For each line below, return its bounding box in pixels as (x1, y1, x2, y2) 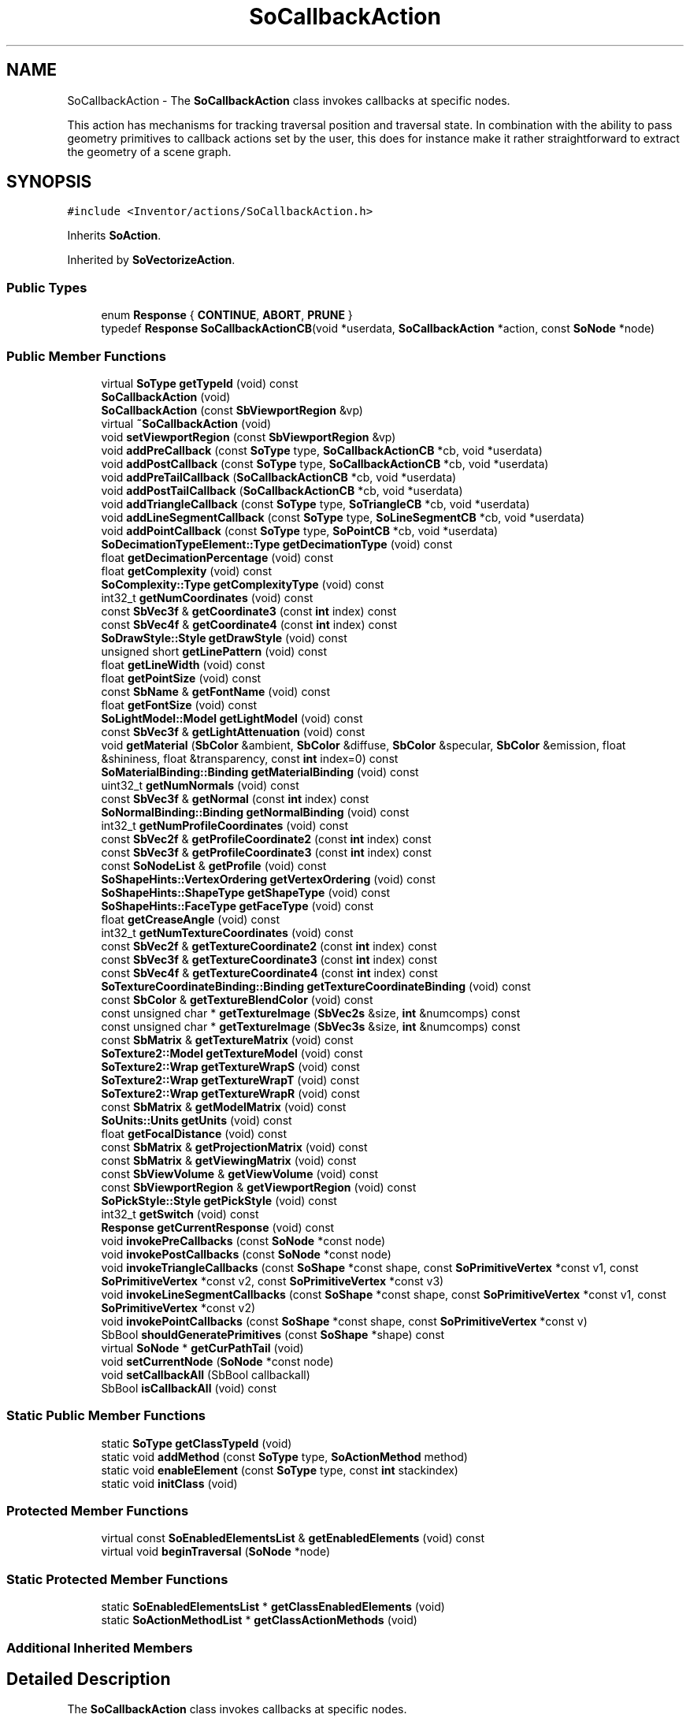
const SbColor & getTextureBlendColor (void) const (101, 992, 373, 1006)
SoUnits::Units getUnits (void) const (101, 1113, 292, 1127)
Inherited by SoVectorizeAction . (67, 253, 236, 267)
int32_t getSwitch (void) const (101, 1207, 259, 1221)
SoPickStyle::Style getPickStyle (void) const (101, 1193, 337, 1207)
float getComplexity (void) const (101, 563, 273, 578)
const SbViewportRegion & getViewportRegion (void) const (101, 1180, 417, 1194)
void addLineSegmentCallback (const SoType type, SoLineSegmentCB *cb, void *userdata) (101, 510, 585, 524)
